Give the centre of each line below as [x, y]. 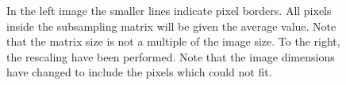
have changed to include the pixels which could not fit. [139, 72]
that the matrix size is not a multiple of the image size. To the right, [173, 41]
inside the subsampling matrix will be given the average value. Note [171, 26]
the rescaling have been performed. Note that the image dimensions [171, 56]
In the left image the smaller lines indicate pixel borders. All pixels [169, 10]
